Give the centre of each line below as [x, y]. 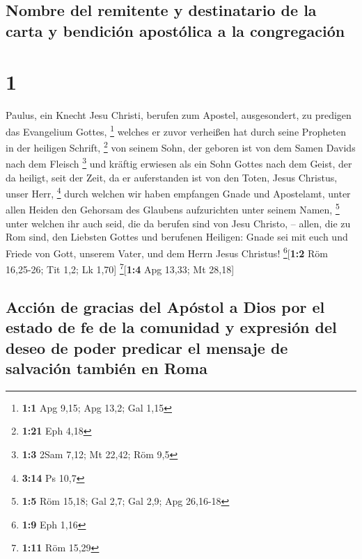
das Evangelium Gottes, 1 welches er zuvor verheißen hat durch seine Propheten [176, 130]
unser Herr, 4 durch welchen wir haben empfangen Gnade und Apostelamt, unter [178, 192]
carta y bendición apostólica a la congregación [175, 30]
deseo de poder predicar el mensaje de [147, 347]
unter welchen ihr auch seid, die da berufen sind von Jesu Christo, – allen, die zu [178, 223]
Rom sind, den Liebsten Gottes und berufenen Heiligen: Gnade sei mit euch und [177, 237]
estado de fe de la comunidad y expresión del [171, 327]
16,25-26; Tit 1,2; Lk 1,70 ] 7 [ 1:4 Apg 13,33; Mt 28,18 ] [120, 268]
